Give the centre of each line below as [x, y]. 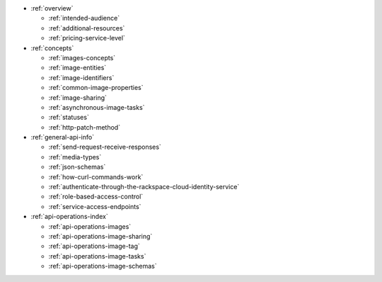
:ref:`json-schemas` [77, 167]
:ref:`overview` [52, 8]
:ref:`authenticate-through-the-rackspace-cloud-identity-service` [144, 187]
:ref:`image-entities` [77, 68]
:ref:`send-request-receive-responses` [105, 147]
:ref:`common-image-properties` [96, 88]
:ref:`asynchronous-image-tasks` [97, 107]
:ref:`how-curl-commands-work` [96, 176]
